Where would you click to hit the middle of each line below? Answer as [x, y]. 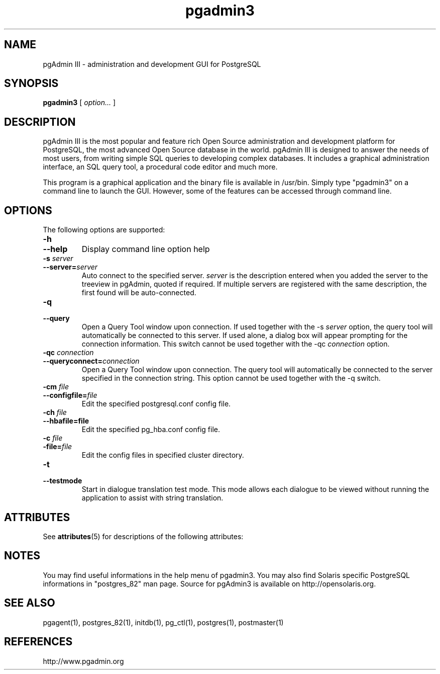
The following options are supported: [104, 230]
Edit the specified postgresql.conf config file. [156, 404]
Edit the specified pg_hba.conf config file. [151, 430]
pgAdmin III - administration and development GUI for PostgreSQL [152, 64]
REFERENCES [38, 642]
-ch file [55, 412]
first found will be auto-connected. [139, 293]
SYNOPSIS [31, 83]
